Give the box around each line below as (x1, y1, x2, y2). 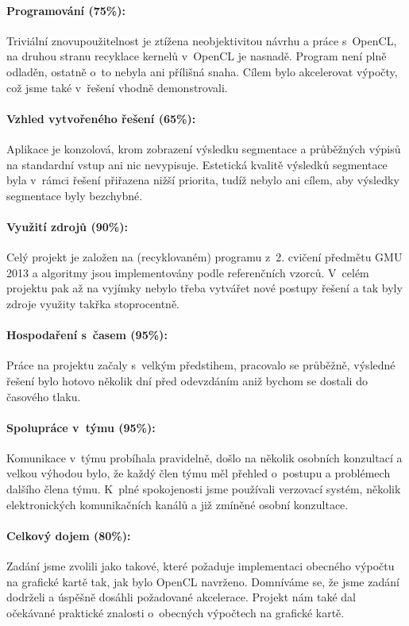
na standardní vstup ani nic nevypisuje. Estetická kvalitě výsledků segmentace (6, 156, 388, 172)
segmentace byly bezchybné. (6, 187, 143, 203)
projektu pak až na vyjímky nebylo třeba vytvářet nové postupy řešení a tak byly (6, 280, 403, 296)
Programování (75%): (6, 2, 125, 18)
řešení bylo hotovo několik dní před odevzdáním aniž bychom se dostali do (6, 372, 368, 388)
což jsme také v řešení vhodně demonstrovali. (6, 79, 228, 95)
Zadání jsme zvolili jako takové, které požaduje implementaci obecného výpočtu (6, 558, 395, 574)
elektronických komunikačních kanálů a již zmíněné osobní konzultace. (6, 496, 349, 512)
